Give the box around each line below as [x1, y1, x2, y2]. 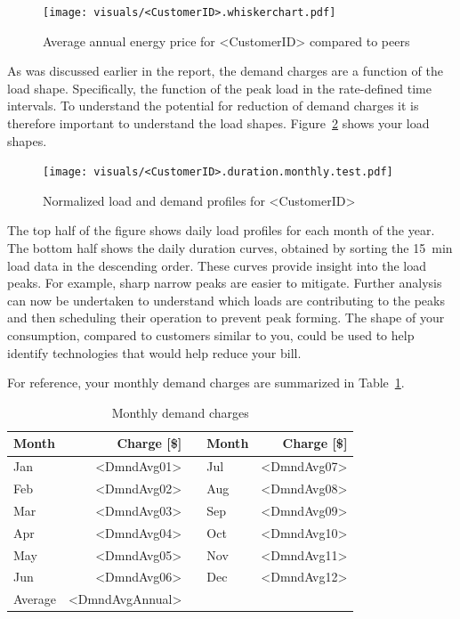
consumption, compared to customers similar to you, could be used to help [7, 326, 415, 345]
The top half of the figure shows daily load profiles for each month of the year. [7, 221, 435, 240]
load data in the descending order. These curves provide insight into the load [7, 256, 427, 274]
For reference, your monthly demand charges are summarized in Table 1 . [7, 373, 405, 392]
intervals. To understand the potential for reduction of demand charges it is [7, 96, 419, 115]
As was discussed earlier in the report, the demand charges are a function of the [7, 61, 443, 80]
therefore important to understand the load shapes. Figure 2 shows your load [7, 114, 430, 133]
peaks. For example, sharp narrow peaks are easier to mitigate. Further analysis [7, 273, 442, 292]
